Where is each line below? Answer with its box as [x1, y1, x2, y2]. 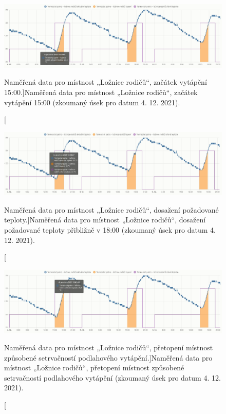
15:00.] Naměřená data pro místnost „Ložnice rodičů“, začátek [4, 86, 198, 97]
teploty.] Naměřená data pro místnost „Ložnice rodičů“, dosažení [4, 214, 206, 225]
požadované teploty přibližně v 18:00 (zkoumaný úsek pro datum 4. [4, 224, 216, 235]
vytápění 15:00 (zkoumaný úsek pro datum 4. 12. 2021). [4, 97, 180, 107]
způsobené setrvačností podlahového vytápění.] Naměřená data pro [4, 352, 213, 363]
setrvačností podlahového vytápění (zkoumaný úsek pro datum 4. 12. [4, 372, 221, 383]
